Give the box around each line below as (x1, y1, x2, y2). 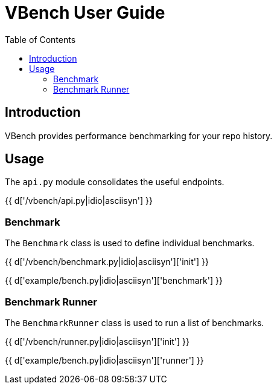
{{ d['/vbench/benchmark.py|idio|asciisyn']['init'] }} (5, 257, 209, 267)
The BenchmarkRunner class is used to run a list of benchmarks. (5, 317, 264, 328)
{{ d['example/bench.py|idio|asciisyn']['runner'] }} (5, 355, 204, 365)
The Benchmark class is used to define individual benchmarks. (5, 238, 255, 249)
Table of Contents (5, 34, 76, 45)
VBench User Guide (5, 2, 165, 23)
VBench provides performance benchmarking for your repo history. (5, 130, 273, 141)
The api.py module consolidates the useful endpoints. (5, 177, 224, 188)
